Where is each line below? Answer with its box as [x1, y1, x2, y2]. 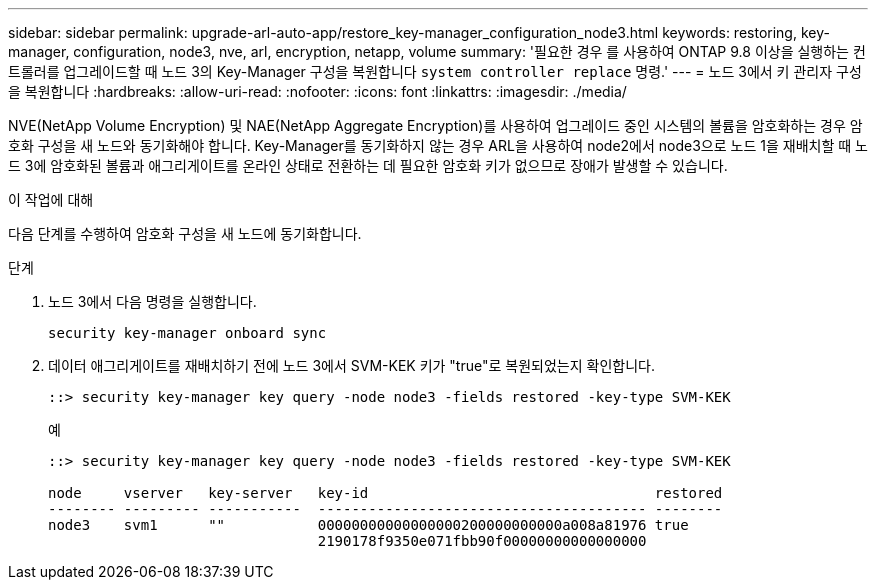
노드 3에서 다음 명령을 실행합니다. [48, 293, 257, 310]
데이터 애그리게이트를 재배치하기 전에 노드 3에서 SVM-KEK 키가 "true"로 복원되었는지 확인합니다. [48, 357, 655, 374]
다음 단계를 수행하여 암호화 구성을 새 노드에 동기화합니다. [8, 225, 362, 242]
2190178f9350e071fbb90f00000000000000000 [317, 533, 647, 549]
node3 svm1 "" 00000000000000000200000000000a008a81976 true [48, 517, 689, 533]
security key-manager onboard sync [48, 325, 327, 341]
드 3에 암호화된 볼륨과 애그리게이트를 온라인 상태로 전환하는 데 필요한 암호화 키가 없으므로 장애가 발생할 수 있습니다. [8, 157, 728, 174]
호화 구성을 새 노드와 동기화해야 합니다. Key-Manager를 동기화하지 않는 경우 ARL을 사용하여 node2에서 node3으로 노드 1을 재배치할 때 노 [8, 137, 868, 154]
